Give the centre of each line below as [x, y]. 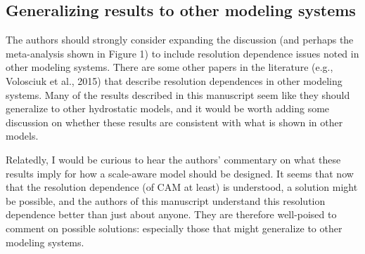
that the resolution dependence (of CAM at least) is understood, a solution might [182, 187]
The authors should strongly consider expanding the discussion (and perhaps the [180, 40]
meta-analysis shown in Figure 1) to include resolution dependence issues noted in [182, 53]
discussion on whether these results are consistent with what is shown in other [174, 122]
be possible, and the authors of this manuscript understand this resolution [166, 200]
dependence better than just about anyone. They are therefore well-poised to [171, 214]
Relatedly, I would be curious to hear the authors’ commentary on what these [173, 159]
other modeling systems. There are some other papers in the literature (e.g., [169, 67]
